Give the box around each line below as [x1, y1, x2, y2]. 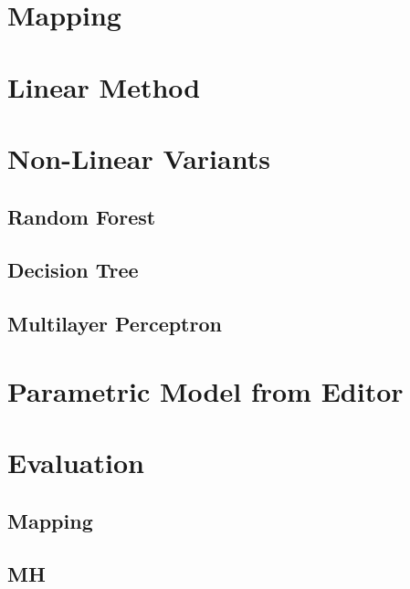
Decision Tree [7, 256, 139, 284]
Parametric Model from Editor [7, 372, 404, 409]
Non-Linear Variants [7, 139, 270, 176]
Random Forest [7, 202, 156, 230]
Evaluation [7, 444, 144, 481]
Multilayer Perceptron [7, 310, 222, 338]
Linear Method [7, 68, 201, 105]
